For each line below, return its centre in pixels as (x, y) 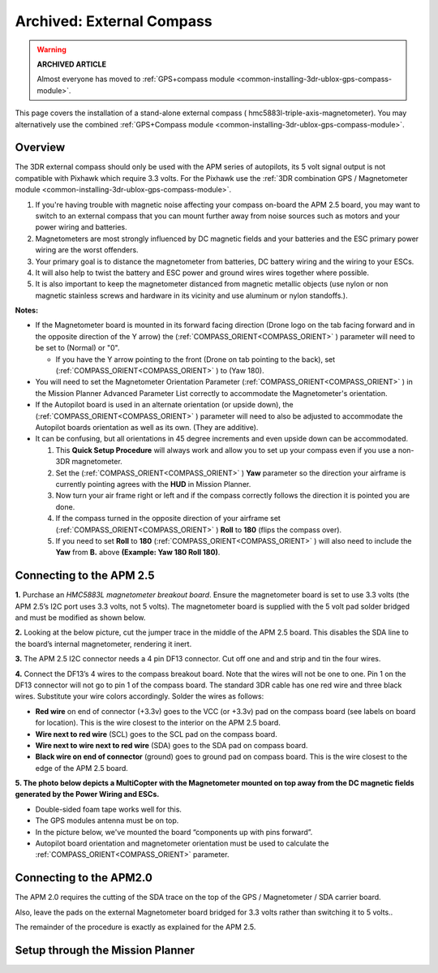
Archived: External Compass (114, 21)
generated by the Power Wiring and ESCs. (87, 794)
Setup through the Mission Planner (105, 950)
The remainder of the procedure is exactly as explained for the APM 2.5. (135, 927)
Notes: (27, 310)
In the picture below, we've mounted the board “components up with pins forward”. (174, 832)
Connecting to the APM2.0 (84, 878)
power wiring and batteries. (81, 227)
